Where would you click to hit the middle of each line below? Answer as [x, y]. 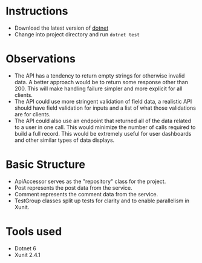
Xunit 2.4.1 [27, 255]
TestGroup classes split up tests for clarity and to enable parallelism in [102, 201]
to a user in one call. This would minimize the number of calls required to [105, 127]
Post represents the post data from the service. [73, 188]
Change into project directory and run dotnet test [77, 34]
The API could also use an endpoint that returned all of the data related [103, 121]
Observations [41, 59]
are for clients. [32, 114]
